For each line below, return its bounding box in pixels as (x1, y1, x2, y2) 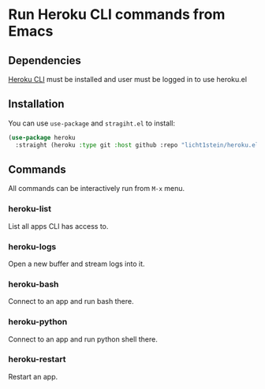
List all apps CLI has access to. (8, 221, 109, 230)
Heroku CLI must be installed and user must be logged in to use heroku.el (8, 75, 247, 84)
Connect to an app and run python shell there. (8, 334, 158, 344)
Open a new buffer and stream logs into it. (8, 259, 145, 268)
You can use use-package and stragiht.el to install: (8, 118, 176, 128)
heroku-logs (8, 241, 57, 252)
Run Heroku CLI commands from (8, 6, 226, 24)
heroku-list (8, 204, 51, 215)
